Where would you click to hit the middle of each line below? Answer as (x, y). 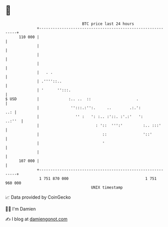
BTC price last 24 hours (108, 24)
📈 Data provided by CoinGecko (38, 197)
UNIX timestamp (107, 187)
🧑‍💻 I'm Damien (21, 209)
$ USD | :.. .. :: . (72, 99)
